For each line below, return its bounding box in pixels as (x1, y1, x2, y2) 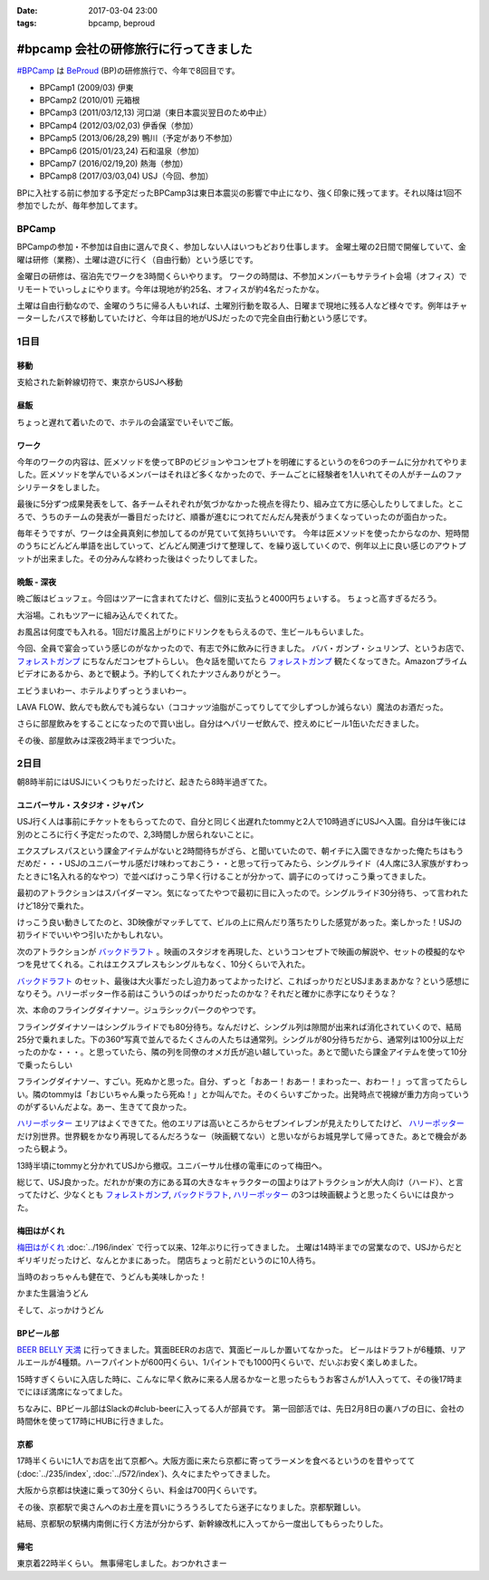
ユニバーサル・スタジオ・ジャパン (16, 799, 144, 810)
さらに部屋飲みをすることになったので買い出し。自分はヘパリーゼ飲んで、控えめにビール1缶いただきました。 (16, 718, 425, 729)
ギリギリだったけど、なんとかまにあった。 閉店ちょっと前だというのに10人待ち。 (16, 1255, 321, 1266)
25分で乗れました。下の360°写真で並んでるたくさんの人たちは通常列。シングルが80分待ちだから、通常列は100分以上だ (16, 1034, 465, 1045)
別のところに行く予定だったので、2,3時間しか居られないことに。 (16, 829, 259, 840)
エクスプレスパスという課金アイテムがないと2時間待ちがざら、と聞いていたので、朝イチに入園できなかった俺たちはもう (16, 845, 465, 856)
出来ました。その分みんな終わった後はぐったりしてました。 (40, 553, 263, 564)
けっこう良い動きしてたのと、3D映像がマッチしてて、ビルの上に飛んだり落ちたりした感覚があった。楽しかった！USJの (16, 916, 463, 928)
